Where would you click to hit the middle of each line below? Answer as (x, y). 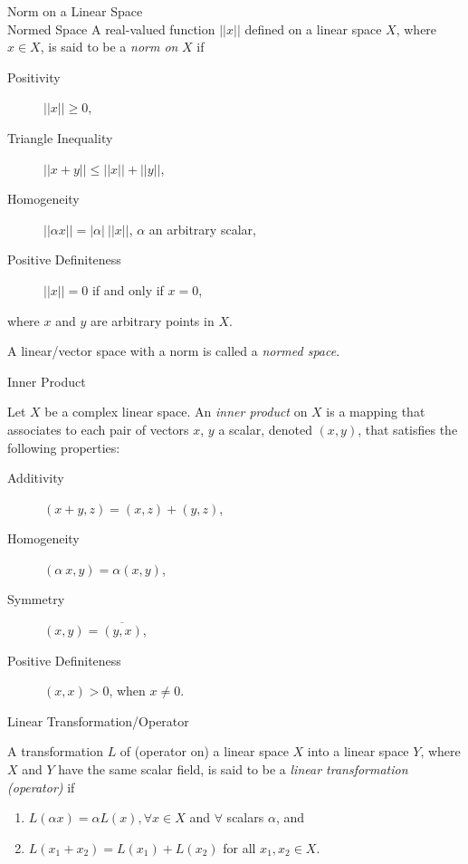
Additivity (36, 478)
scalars (245, 817)
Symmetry (36, 599)
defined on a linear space (313, 29)
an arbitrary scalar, (202, 229)
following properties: (64, 447)
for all (239, 847)
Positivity (34, 77)
